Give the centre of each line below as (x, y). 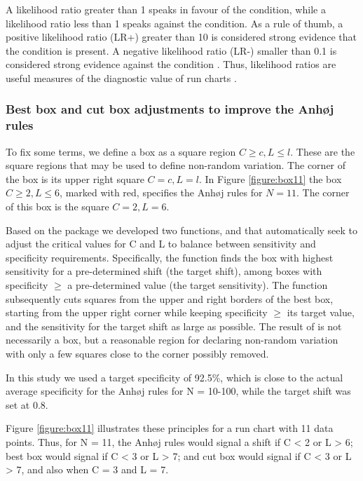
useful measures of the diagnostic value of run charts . (121, 77)
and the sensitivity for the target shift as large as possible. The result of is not (174, 326)
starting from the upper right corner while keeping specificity (137, 312)
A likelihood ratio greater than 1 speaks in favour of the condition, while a (166, 9)
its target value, (321, 312)
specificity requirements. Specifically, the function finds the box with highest (170, 257)
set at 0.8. (27, 404)
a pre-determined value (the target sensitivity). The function (198, 285)
